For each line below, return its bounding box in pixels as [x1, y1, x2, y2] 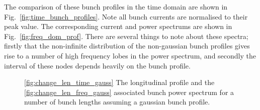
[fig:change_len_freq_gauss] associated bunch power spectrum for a [24, 86, 234, 97]
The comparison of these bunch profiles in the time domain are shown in [4, 1, 228, 11]
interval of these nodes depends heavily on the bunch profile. [4, 60, 191, 70]
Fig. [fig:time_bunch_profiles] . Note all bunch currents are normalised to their [4, 11, 248, 21]
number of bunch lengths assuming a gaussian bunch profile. [24, 96, 210, 107]
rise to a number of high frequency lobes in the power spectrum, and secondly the [4, 50, 256, 60]
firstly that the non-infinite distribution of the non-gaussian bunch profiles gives [4, 40, 250, 51]
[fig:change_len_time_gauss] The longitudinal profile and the [24, 77, 215, 87]
